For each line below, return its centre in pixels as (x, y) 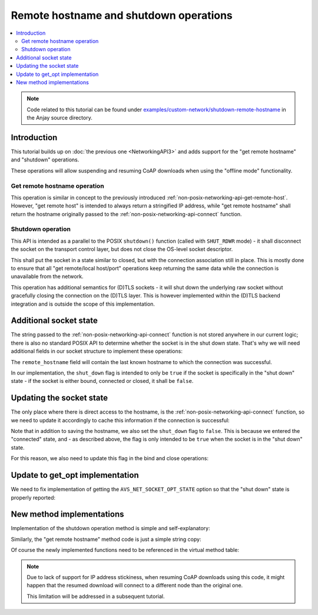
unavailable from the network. (47, 276)
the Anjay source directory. (59, 118)
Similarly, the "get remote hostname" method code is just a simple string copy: (106, 539)
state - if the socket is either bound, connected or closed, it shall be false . (102, 381)
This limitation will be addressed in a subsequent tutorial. (96, 596)
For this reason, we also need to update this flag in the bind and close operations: (110, 458)
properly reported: (33, 497)
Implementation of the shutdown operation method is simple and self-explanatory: (110, 528)
